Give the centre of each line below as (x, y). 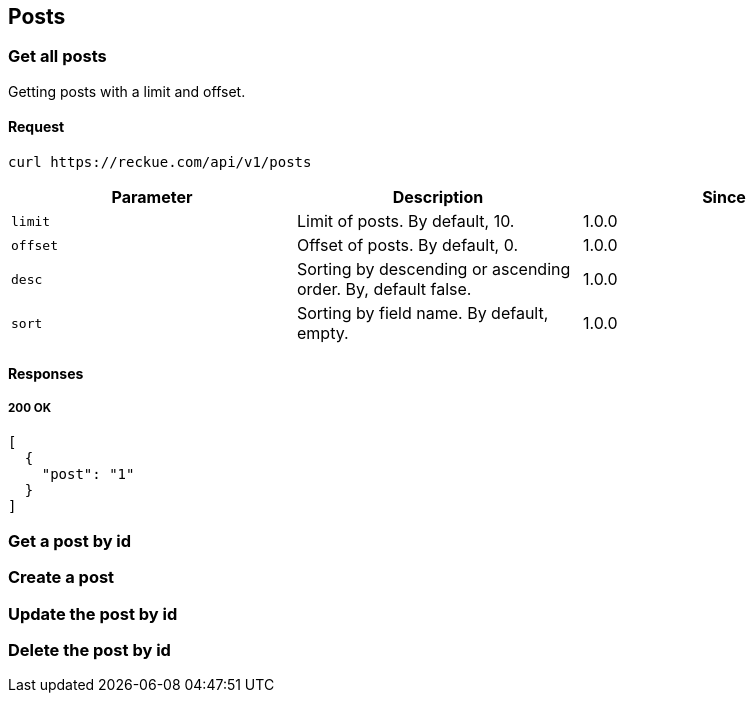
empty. (322, 333)
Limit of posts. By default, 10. (405, 221)
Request (36, 127)
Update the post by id (93, 613)
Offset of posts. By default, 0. (407, 245)
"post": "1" (88, 474)
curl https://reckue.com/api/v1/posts (160, 162)
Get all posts (57, 56)
